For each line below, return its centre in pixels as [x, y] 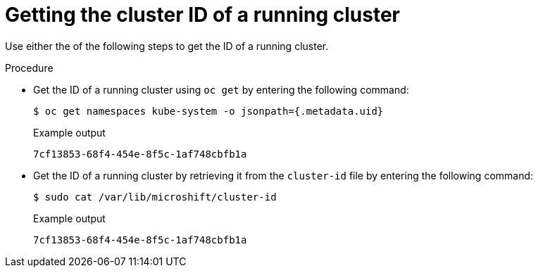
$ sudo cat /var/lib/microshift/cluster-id [155, 197]
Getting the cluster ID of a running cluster [202, 15]
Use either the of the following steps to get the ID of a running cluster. [167, 46]
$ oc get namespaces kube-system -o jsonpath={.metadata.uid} [208, 111]
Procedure [29, 68]
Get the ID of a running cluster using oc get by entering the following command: [221, 89]
